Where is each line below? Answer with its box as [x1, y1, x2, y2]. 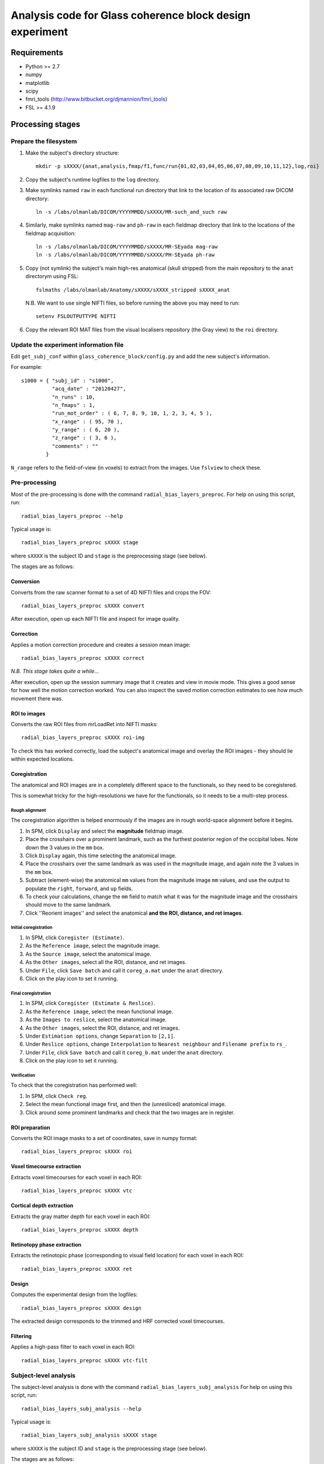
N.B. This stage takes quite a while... [11, 668, 99, 675]
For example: [11, 364, 43, 371]
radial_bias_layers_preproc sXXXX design [21, 1305, 142, 1311]
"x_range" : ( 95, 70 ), [51, 418, 123, 425]
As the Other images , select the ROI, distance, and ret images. [25, 1024, 180, 1031]
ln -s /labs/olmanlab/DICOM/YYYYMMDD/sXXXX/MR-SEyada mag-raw [36, 244, 218, 250]
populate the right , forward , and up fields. [25, 885, 133, 892]
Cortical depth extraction [11, 1202, 74, 1209]
